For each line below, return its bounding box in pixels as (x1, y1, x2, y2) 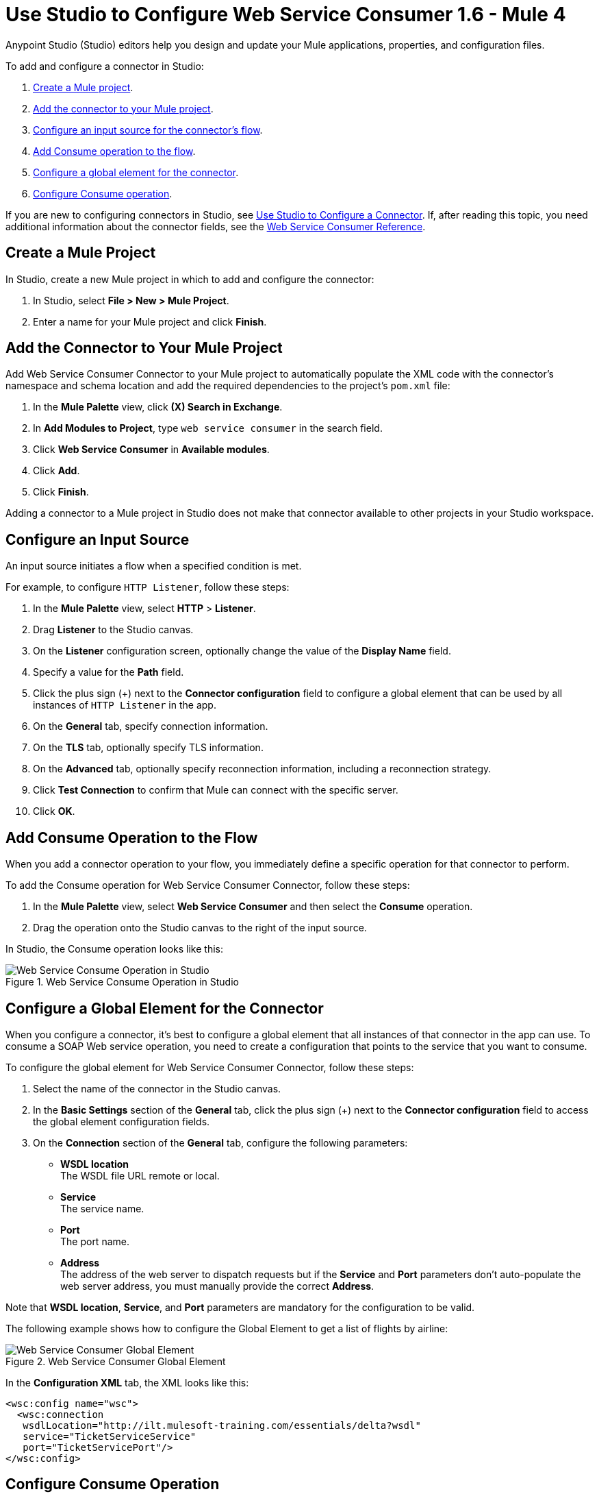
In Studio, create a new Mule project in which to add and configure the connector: (5, 273, 374, 285)
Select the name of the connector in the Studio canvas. (33, 1082, 281, 1094)
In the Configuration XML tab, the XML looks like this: (5, 1376, 249, 1388)
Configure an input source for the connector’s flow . (33, 123, 263, 136)
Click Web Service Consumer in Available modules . (33, 443, 270, 456)
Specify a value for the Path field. (33, 666, 184, 678)
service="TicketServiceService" (23, 1430, 196, 1442)
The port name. (60, 1235, 129, 1247)
